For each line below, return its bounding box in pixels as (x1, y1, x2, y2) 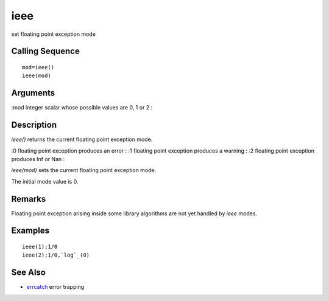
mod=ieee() (22, 64, 55, 71)
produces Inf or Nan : (11, 155, 65, 162)
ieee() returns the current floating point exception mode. (11, 136, 153, 143)
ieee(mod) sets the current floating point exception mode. (11, 167, 157, 174)
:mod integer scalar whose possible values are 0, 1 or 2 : (11, 104, 153, 111)
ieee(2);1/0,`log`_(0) (22, 252, 90, 258)
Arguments (11, 88, 55, 99)
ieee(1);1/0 (22, 243, 58, 251)
